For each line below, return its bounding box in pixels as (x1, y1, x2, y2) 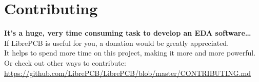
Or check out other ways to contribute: (4, 57, 126, 68)
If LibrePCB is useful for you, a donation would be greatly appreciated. (4, 37, 229, 48)
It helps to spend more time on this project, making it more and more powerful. (4, 47, 256, 58)
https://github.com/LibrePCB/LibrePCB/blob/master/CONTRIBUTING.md (4, 67, 251, 78)
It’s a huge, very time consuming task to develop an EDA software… (4, 28, 251, 38)
